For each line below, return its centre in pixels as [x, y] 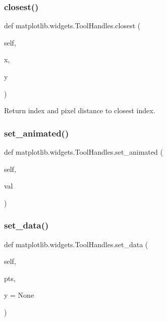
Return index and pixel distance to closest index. [80, 110]
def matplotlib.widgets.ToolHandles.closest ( [72, 26]
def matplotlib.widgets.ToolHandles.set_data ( [76, 244]
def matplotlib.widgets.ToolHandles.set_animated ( [83, 152]
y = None [19, 295]
